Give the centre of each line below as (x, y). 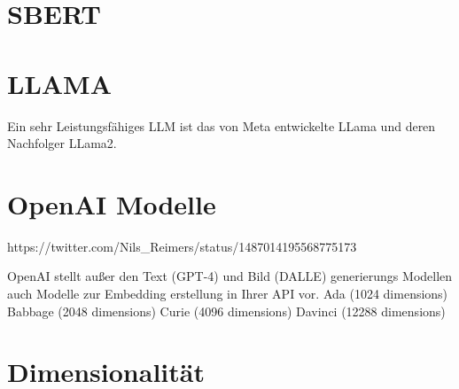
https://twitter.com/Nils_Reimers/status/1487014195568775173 (182, 246)
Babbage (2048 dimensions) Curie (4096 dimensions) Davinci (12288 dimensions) (226, 311)
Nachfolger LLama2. (62, 143)
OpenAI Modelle (112, 203)
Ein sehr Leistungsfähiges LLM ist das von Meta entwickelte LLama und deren (222, 125)
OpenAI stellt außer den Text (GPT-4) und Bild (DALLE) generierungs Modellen (230, 276)
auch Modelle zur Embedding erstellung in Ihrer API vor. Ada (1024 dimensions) (228, 293)
